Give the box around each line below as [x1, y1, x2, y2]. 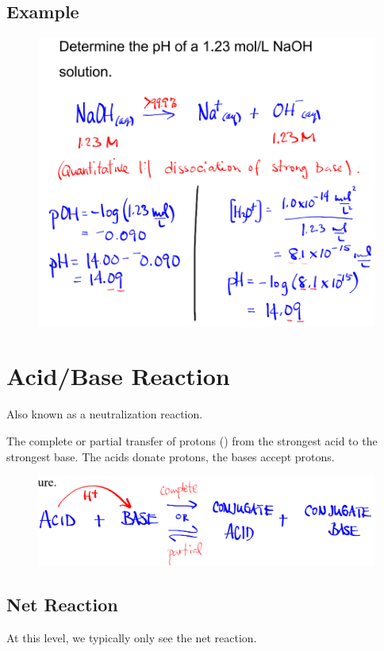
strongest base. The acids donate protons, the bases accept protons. [6, 448, 335, 464]
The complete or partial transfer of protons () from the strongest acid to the [6, 432, 378, 449]
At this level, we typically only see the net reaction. [6, 629, 257, 645]
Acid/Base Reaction [6, 360, 230, 392]
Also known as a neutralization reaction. [6, 406, 203, 422]
